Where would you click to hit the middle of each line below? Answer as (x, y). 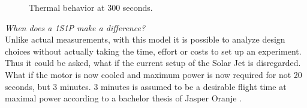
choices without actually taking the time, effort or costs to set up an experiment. (153, 51)
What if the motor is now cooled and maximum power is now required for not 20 (153, 74)
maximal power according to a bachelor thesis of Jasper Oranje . (123, 98)
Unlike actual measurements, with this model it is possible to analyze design (145, 39)
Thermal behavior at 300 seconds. (91, 7)
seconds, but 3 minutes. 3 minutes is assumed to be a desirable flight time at (146, 86)
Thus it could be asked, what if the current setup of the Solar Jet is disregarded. (153, 63)
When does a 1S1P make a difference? (75, 27)
